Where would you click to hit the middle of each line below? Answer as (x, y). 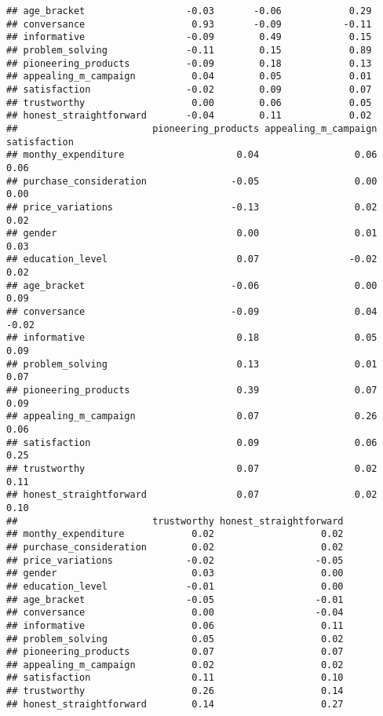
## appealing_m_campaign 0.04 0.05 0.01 (189, 77)
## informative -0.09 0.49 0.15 (189, 37)
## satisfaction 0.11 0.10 (175, 678)
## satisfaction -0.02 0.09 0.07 (189, 89)
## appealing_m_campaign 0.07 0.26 (192, 416)
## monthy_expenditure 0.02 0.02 (175, 534)
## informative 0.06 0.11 (175, 625)
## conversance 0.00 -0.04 (175, 613)
